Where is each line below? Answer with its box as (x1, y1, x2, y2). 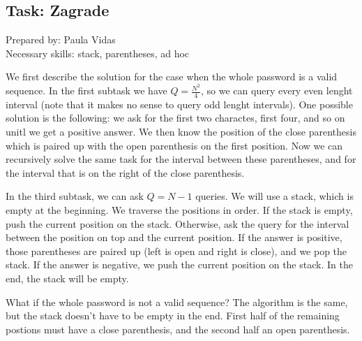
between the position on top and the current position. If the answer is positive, (6, 230, 342, 245)
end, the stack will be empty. (6, 271, 129, 286)
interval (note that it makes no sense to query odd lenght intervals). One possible (6, 96, 353, 111)
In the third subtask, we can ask (6, 189, 144, 203)
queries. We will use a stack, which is (195, 189, 354, 203)
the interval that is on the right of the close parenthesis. (6, 165, 245, 180)
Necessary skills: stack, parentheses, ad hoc (6, 45, 190, 60)
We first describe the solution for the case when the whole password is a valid (6, 69, 338, 84)
